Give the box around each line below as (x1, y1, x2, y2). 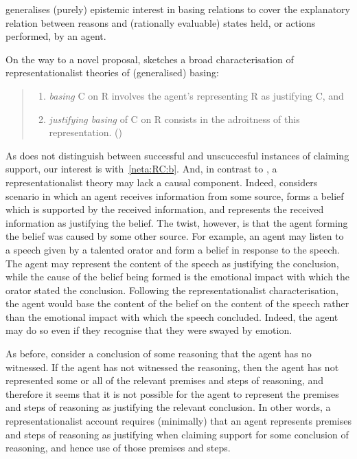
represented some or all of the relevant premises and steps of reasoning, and (5, 373, 324, 388)
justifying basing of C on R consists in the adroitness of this (49, 111, 300, 126)
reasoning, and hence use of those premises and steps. (5, 440, 231, 455)
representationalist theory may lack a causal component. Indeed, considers (5, 175, 318, 189)
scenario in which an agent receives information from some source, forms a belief (5, 188, 344, 203)
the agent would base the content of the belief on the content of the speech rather (5, 296, 349, 311)
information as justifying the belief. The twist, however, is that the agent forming (5, 215, 348, 229)
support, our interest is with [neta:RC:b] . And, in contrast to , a (5, 161, 277, 176)
